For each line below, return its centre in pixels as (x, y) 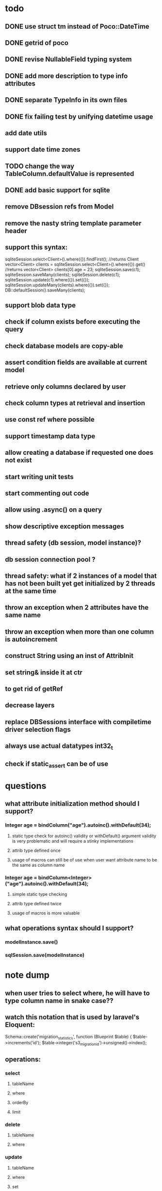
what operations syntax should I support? (69, 928)
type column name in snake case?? (59, 1001)
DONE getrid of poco (37, 43)
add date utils (26, 133)
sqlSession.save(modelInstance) (45, 955)
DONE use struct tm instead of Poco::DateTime (77, 26)
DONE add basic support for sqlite (57, 190)
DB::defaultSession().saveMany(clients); (45, 290)
